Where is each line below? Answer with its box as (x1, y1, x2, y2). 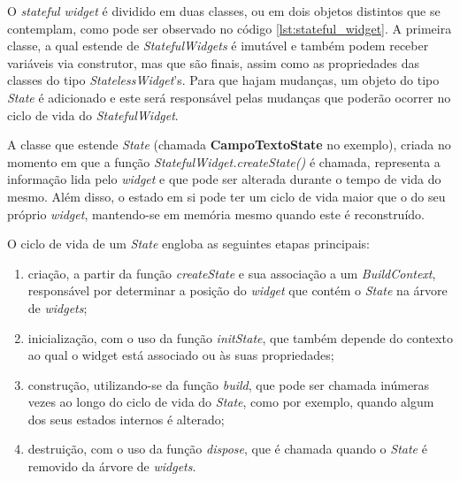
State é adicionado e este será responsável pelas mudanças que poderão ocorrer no (7, 88, 451, 106)
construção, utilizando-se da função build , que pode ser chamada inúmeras (27, 375, 430, 393)
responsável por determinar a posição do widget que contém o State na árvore (27, 281, 448, 300)
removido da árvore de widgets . (27, 457, 196, 476)
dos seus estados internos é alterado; (27, 409, 225, 428)
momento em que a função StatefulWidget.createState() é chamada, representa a (7, 152, 441, 171)
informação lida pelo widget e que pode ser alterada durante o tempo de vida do (7, 170, 441, 188)
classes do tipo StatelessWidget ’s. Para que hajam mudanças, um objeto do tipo (7, 71, 440, 89)
